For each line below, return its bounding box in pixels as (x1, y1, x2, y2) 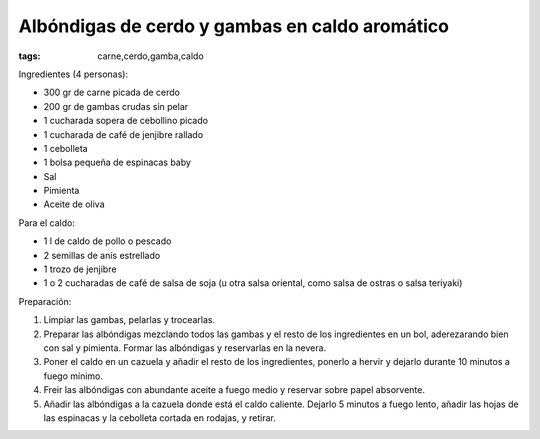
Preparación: (18, 295, 72, 307)
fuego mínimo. (43, 370, 104, 382)
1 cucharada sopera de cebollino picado (43, 115, 209, 127)
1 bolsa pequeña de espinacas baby (43, 156, 192, 169)
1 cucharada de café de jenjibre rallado (43, 128, 204, 140)
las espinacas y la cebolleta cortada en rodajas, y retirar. (43, 411, 277, 424)
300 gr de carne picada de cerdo (43, 86, 180, 99)
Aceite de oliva (43, 198, 105, 210)
